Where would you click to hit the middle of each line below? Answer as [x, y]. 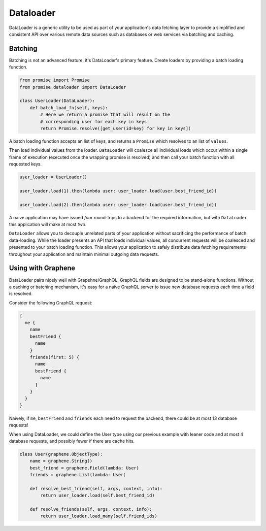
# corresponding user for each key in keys [94, 121]
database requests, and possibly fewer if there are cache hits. [72, 441]
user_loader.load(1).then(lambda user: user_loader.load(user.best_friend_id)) [118, 191]
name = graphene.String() [61, 461]
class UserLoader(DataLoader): [57, 101]
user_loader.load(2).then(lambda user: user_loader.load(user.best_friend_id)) [118, 205]
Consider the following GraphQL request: [51, 302]
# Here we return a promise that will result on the [105, 115]
